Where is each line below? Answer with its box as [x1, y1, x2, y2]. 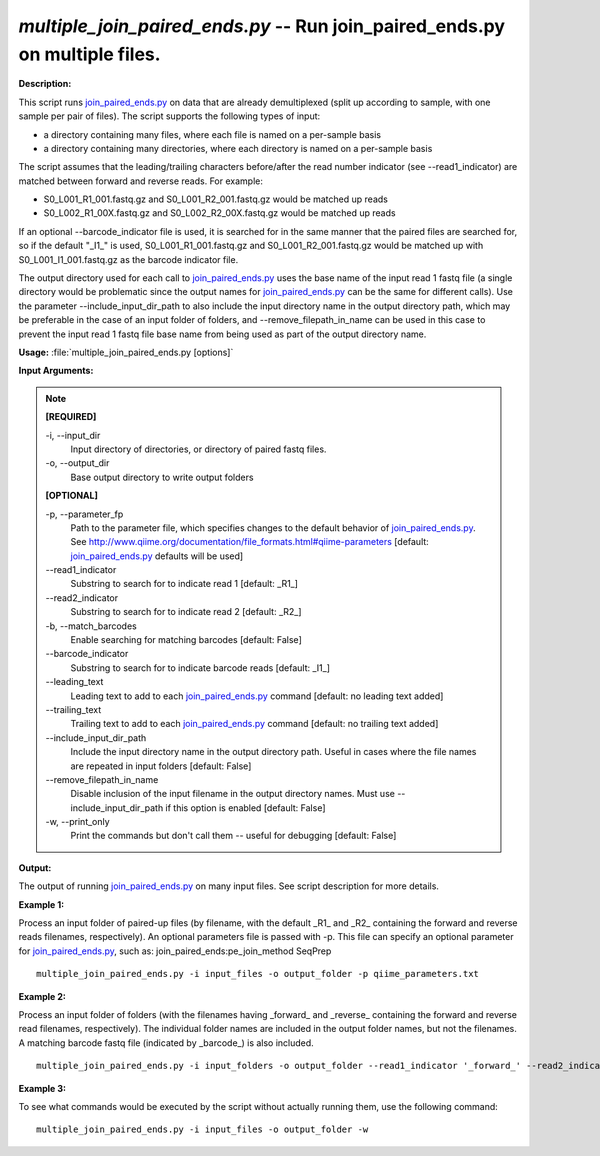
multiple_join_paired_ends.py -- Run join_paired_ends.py [18, 15, 505, 37]
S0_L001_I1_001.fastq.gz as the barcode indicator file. [18, 253, 239, 265]
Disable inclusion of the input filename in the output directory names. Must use [70, 788, 395, 800]
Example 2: [18, 990, 67, 1002]
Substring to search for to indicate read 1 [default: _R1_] [70, 578, 299, 590]
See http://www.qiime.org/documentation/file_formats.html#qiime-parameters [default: [70, 536, 429, 548]
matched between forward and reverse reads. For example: [18, 175, 264, 187]
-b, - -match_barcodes [45, 620, 137, 632]
